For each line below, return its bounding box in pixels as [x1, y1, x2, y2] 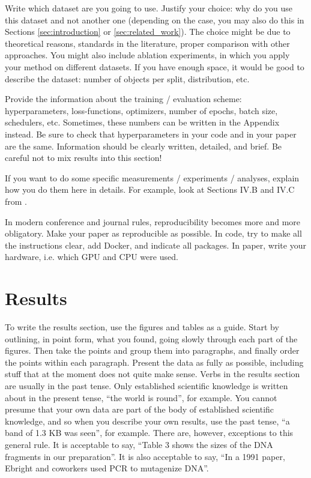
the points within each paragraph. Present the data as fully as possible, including [5, 355, 304, 368]
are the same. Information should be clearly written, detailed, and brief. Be [5, 139, 282, 152]
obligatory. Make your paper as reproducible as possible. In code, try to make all [5, 227, 302, 240]
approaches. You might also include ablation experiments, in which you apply [5, 49, 290, 61]
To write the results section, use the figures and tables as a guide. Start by [5, 321, 279, 333]
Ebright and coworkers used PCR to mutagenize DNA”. [5, 462, 209, 474]
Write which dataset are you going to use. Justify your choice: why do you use [5, 2, 292, 14]
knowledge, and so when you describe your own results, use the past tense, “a [5, 414, 290, 427]
